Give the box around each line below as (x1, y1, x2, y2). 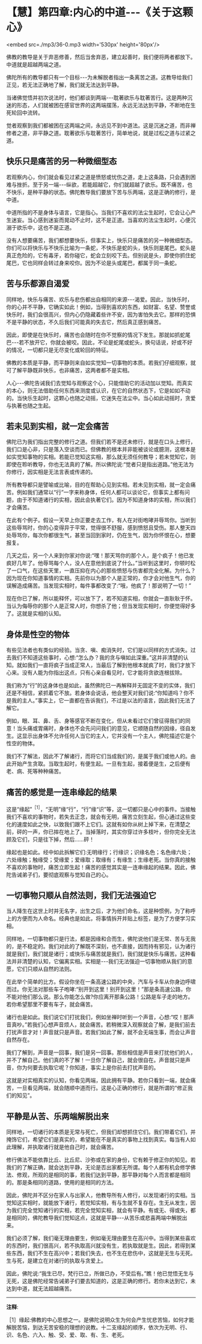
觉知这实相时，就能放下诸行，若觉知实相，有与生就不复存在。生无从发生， (6, 1199, 191, 1207)
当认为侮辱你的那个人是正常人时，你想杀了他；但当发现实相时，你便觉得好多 (6, 602, 196, 610)
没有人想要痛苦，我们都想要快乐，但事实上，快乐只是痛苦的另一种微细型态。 (6, 236, 196, 244)
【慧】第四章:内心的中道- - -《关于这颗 (6, 5, 194, 19)
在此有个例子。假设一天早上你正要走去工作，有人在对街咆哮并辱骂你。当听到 (6, 516, 196, 524)
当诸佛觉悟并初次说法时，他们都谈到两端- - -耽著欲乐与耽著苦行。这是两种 (6, 94, 188, 101)
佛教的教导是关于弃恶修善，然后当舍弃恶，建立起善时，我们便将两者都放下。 (6, 53, 196, 60)
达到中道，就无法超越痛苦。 (6, 1285, 75, 1292)
